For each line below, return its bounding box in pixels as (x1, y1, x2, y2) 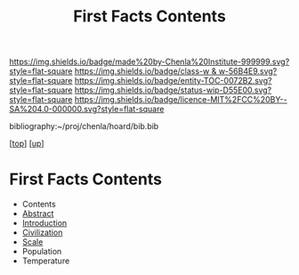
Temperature (21, 255, 70, 266)
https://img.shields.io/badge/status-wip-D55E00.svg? (74, 85, 272, 95)
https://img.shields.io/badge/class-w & (74, 66, 217, 77)
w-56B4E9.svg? (218, 66, 278, 77)
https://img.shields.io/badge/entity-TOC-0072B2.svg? (74, 76, 272, 86)
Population (21, 247, 62, 257)
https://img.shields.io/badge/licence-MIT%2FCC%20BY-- (74, 94, 287, 105)
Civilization (21, 227, 63, 238)
